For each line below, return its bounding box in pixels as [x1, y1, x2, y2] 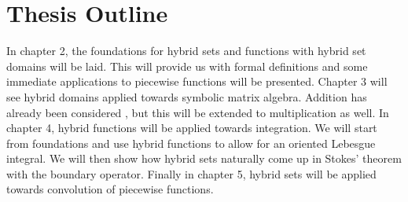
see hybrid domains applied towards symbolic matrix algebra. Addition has [6, 88, 367, 105]
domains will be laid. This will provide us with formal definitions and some [6, 57, 368, 74]
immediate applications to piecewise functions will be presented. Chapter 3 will [6, 73, 388, 90]
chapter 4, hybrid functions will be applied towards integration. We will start [6, 119, 377, 136]
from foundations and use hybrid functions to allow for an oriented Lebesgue [6, 134, 376, 151]
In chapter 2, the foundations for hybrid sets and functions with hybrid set [6, 42, 366, 59]
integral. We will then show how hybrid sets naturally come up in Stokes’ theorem [6, 150, 402, 167]
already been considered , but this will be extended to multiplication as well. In [6, 104, 389, 120]
